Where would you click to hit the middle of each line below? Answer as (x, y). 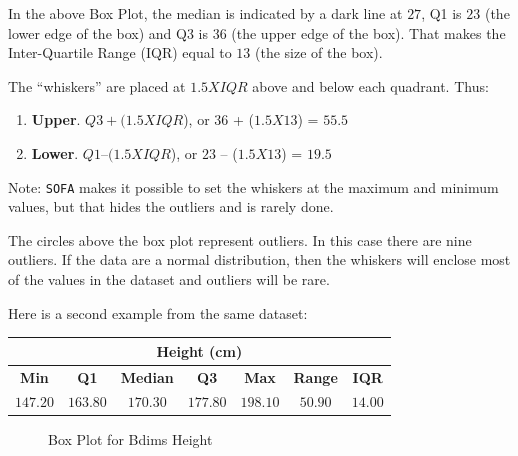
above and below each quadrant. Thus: (370, 85)
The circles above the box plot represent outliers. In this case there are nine (240, 239)
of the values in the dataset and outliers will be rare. (169, 279)
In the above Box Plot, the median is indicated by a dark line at (205, 13)
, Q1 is (441, 13)
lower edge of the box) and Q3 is (108, 32)
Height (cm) (199, 350)
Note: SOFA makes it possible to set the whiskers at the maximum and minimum (253, 186)
